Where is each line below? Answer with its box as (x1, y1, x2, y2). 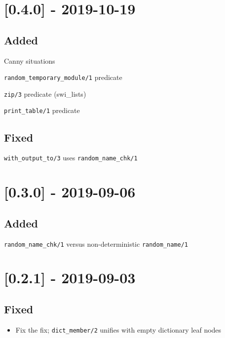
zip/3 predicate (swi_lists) (4, 88, 86, 99)
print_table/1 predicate (4, 105, 80, 115)
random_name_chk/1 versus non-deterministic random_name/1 (4, 238, 188, 249)
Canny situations (4, 55, 55, 66)
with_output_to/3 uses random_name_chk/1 (4, 152, 138, 163)
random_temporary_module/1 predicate (4, 72, 122, 82)
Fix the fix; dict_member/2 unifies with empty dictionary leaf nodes (15, 324, 222, 335)
